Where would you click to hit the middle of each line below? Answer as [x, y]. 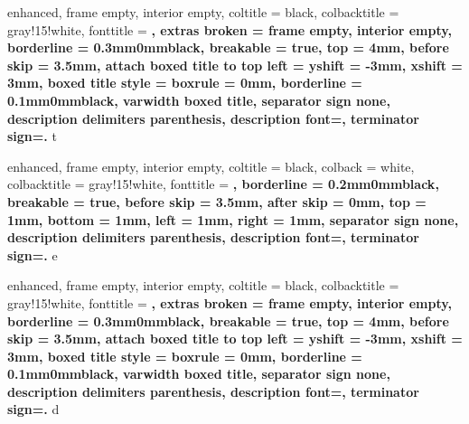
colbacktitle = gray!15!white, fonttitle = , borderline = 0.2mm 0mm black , [223, 184]
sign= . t [32, 136]
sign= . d [33, 409]
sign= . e [33, 254]
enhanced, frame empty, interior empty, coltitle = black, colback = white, [211, 166]
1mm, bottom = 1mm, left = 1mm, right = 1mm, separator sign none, [233, 219]
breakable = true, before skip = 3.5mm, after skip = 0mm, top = [217, 201]
